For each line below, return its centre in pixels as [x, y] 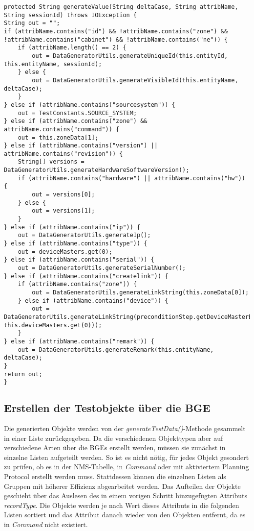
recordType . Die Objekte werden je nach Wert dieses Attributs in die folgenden [122, 505]
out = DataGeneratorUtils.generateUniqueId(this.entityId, [130, 56]
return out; [23, 374]
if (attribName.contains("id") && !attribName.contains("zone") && [116, 31]
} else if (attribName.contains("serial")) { [79, 260]
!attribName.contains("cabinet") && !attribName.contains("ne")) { [116, 39]
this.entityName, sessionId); [53, 64]
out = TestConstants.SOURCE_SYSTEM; [77, 113]
